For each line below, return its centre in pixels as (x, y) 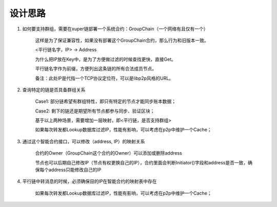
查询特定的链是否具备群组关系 (54, 89)
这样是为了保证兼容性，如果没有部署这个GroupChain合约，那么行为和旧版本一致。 (122, 40)
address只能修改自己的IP (75, 170)
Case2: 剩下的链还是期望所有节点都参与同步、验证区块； (95, 111)
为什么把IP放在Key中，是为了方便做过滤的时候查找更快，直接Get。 (106, 59)
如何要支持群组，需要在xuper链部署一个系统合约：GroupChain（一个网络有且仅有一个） (115, 29)
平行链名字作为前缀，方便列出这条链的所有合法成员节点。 (96, 69)
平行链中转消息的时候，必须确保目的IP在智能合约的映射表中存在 (90, 181)
